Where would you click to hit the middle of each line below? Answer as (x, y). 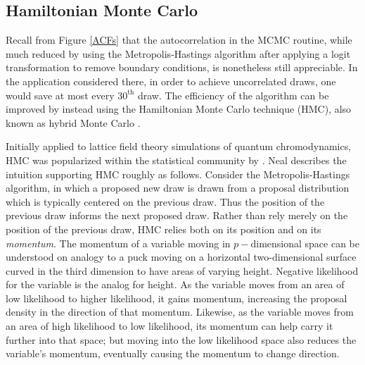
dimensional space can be (305, 243)
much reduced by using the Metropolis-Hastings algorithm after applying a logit (178, 53)
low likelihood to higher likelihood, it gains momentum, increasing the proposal (177, 298)
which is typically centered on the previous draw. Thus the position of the (165, 201)
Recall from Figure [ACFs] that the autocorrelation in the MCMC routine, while (179, 40)
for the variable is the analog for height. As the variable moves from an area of (175, 284)
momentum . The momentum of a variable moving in (118, 243)
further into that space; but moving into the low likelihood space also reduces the (181, 339)
